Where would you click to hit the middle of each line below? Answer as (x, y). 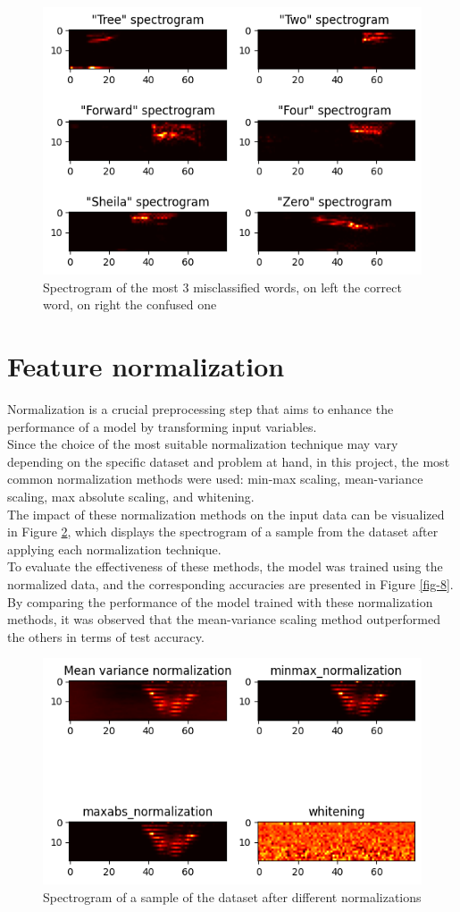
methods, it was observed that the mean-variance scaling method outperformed (224, 619)
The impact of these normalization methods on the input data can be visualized (226, 514)
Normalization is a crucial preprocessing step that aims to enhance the (201, 408)
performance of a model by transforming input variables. (162, 426)
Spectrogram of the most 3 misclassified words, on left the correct (222, 287)
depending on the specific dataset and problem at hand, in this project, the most (229, 461)
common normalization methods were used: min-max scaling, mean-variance (215, 479)
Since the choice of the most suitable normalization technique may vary (203, 444)
